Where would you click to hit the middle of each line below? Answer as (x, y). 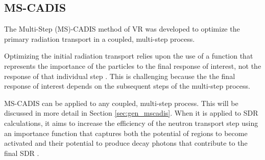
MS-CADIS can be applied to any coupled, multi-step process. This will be (121, 103)
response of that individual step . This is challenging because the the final (120, 76)
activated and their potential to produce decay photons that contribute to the (126, 143)
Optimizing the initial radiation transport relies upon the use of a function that (129, 56)
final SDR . (22, 153)
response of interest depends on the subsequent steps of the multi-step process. (127, 86)
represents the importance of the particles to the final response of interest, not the (133, 65)
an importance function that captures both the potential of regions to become (126, 133)
